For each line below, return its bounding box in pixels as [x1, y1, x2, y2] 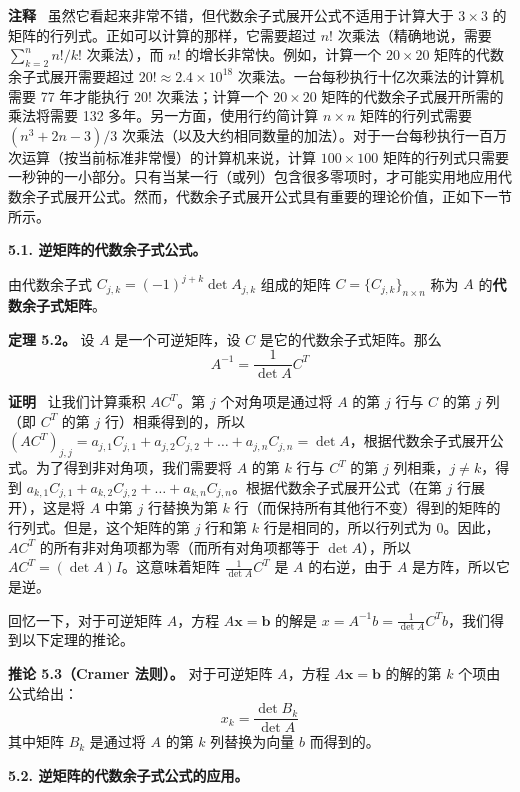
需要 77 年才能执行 [8, 85, 130, 106]
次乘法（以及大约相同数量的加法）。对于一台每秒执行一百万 [121, 124, 507, 145]
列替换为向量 [210, 731, 295, 752]
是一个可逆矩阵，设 [114, 328, 241, 349]
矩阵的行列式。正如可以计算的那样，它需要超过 [8, 24, 316, 45]
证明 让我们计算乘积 [8, 391, 146, 412]
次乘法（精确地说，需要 [337, 24, 492, 45]
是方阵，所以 [412, 556, 497, 577]
